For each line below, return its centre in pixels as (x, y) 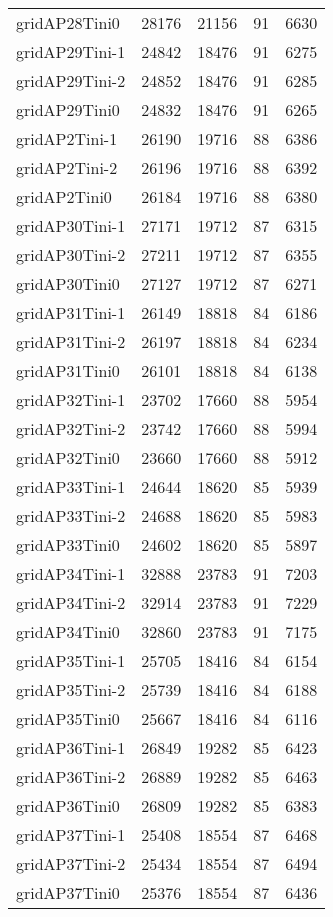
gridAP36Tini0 (68, 805)
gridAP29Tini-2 (71, 80)
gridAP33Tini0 (68, 544)
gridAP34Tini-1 (71, 573)
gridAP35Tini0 (68, 718)
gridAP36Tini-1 (71, 747)
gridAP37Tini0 (68, 892)
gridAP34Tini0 (68, 631)
